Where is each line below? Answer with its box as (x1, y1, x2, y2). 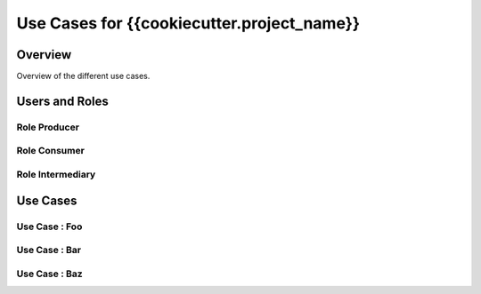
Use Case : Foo (16, 220, 83, 233)
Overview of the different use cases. (16, 71, 151, 82)
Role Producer (16, 121, 80, 133)
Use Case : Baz (16, 267, 84, 280)
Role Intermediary (16, 168, 96, 180)
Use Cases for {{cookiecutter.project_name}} (16, 13, 361, 33)
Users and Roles (16, 93, 109, 108)
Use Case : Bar (16, 244, 82, 257)
